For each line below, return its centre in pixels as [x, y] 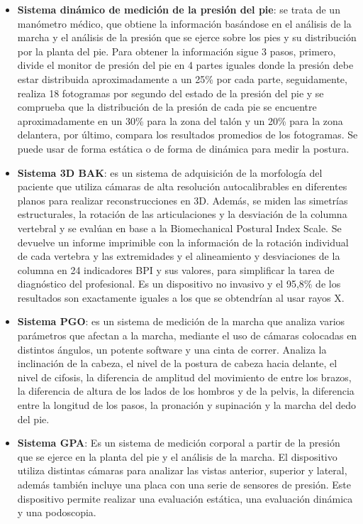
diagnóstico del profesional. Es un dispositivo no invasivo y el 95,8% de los [179, 284]
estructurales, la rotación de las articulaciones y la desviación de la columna [182, 214]
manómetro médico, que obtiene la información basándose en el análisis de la [184, 23]
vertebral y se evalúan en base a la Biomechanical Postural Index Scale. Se [179, 228]
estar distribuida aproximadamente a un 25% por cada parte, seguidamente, [182, 78]
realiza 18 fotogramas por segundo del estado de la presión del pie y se [171, 93]
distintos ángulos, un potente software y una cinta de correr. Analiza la [172, 349]
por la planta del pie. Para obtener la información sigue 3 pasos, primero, [177, 51]
